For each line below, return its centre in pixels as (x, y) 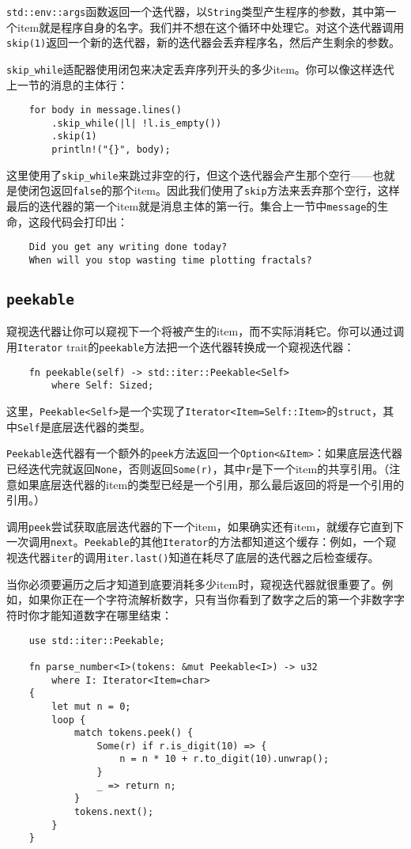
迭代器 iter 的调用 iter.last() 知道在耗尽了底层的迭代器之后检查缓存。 (198, 557)
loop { (69, 720)
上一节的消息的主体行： (67, 84)
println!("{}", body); (111, 150)
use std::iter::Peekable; (97, 641)
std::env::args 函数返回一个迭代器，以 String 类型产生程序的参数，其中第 (196, 11)
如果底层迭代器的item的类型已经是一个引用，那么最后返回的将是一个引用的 (211, 484)
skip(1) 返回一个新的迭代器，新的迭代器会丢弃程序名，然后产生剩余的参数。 (204, 42)
